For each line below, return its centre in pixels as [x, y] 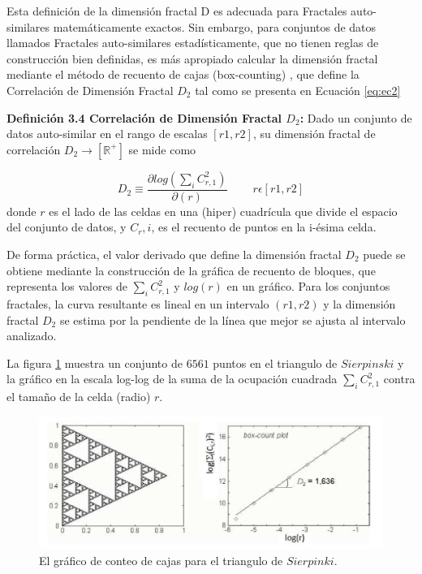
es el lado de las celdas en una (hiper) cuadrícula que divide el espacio [223, 211]
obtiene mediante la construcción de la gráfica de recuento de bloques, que [191, 270]
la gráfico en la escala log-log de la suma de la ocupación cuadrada [172, 379]
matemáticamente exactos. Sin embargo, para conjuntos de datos [215, 26]
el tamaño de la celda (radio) [79, 397]
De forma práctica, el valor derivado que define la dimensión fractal [174, 254]
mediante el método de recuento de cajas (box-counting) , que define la [183, 74]
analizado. [32, 336]
